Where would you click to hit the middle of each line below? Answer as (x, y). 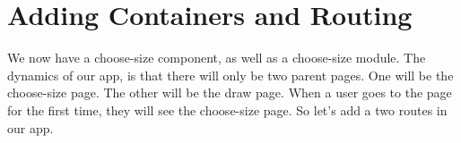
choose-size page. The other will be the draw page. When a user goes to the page (230, 93)
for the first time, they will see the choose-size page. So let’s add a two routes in (227, 109)
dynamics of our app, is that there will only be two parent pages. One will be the (230, 75)
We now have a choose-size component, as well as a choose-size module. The (217, 58)
